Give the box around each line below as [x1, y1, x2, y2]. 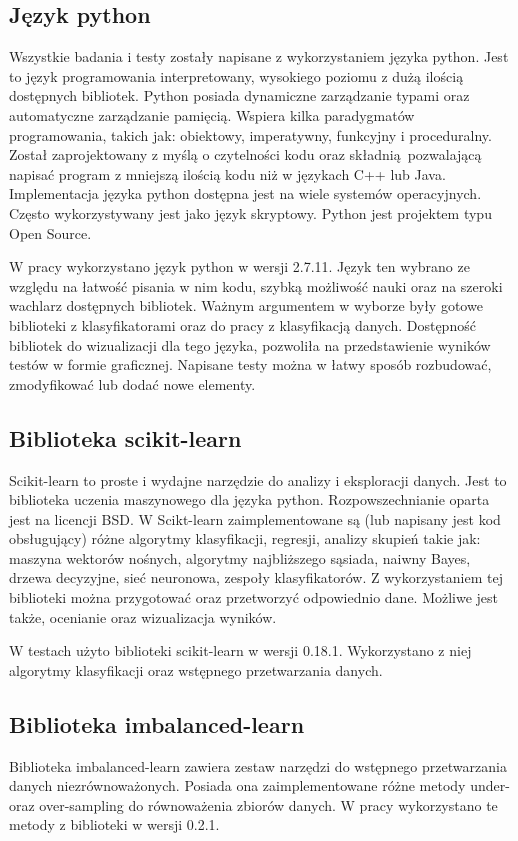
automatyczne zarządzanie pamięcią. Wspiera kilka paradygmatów [9, 104, 415, 125]
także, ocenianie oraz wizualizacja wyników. [9, 606, 277, 627]
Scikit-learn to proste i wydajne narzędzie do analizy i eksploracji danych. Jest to [9, 469, 507, 490]
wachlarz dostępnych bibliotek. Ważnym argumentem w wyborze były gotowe [9, 295, 483, 316]
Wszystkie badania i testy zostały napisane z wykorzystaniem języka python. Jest [9, 46, 509, 67]
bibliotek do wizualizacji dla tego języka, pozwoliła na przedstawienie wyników [9, 334, 491, 355]
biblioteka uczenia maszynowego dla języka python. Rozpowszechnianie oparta [9, 489, 490, 510]
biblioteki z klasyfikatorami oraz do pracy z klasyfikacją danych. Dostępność [9, 314, 476, 335]
